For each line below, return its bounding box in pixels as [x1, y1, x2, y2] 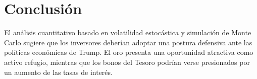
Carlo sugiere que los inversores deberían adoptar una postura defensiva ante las [4, 37, 252, 47]
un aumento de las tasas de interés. [4, 66, 113, 77]
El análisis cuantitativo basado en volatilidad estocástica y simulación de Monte [4, 27, 251, 38]
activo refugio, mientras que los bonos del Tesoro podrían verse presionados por [4, 56, 250, 67]
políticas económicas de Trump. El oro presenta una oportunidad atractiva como [4, 47, 253, 57]
